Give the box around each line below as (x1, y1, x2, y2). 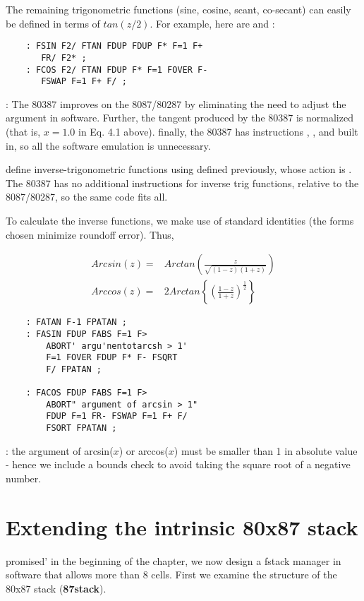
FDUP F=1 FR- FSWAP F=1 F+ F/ (46, 411, 188, 422)
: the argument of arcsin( (6, 443, 114, 458)
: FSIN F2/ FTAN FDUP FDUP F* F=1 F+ (25, 41, 203, 52)
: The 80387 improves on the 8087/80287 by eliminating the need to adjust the (6, 96, 346, 111)
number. (6, 470, 42, 485)
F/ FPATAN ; (46, 364, 102, 374)
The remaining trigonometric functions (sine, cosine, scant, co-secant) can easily (6, 2, 351, 16)
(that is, (6, 124, 41, 138)
